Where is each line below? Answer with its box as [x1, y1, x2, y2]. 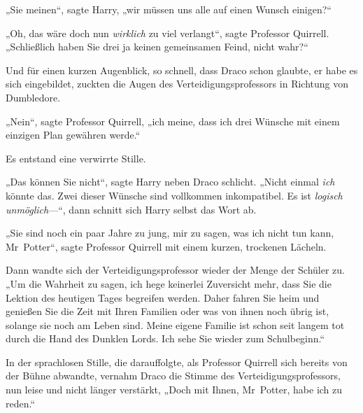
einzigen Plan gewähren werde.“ [6, 127, 141, 142]
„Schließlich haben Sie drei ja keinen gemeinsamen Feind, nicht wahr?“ [6, 39, 308, 54]
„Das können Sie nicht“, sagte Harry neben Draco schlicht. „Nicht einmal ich [6, 174, 335, 189]
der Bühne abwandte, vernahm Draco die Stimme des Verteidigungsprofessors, [6, 368, 341, 383]
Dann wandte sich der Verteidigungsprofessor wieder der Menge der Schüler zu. [6, 262, 345, 277]
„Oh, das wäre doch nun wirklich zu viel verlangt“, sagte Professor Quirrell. [6, 25, 329, 40]
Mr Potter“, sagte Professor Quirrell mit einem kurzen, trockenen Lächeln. [6, 239, 327, 253]
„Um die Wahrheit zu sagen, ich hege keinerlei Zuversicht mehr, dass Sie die [6, 276, 332, 290]
